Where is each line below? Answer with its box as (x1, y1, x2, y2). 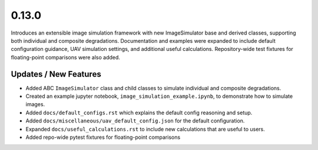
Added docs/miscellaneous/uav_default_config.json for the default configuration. (25, 117, 245, 124)
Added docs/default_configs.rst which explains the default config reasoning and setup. (25, 109, 253, 116)
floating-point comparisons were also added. (11, 53, 121, 61)
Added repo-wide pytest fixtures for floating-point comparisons (25, 134, 181, 141)
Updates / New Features (11, 69, 101, 79)
